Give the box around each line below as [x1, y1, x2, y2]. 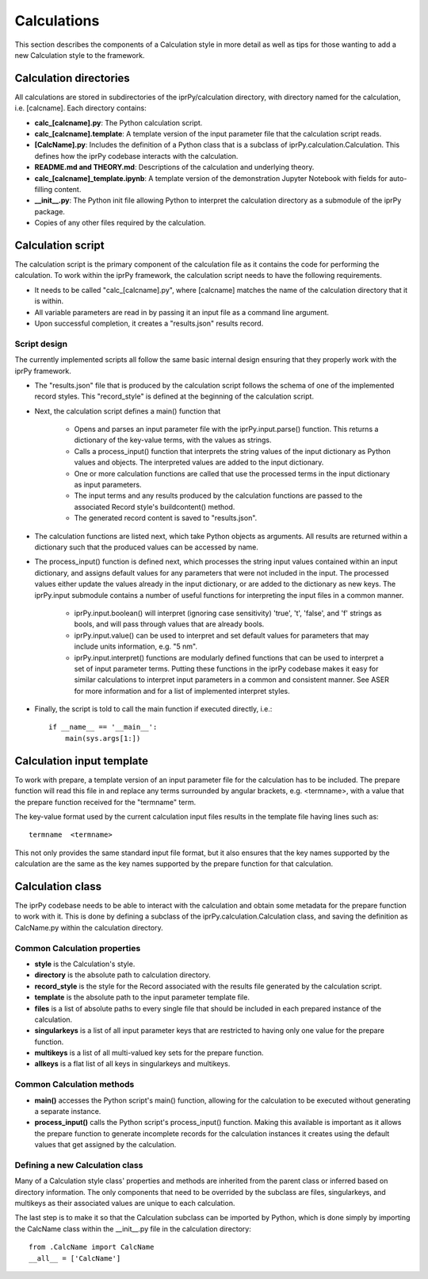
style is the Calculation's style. [34, 959, 136, 969]
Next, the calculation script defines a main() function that [34, 406, 221, 416]
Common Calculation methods [14, 1079, 135, 1090]
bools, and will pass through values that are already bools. [74, 619, 265, 629]
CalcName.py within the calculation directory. [14, 923, 163, 932]
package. [34, 206, 65, 216]
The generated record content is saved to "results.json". [74, 513, 258, 523]
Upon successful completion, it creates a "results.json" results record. [34, 318, 264, 328]
